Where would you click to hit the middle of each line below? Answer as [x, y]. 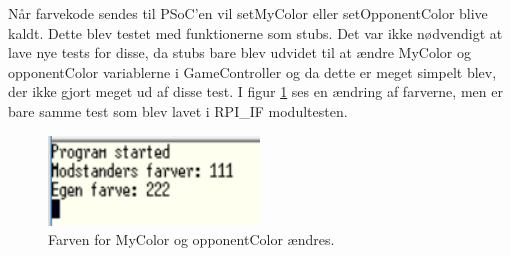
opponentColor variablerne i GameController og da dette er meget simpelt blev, [252, 71]
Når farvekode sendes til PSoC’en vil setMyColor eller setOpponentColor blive [248, 13]
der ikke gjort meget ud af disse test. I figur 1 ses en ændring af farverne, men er [255, 91]
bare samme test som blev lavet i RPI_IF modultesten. [178, 110]
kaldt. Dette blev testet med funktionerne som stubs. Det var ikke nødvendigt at [255, 32]
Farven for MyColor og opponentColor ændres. [191, 239]
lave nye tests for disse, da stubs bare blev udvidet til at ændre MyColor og [239, 52]
